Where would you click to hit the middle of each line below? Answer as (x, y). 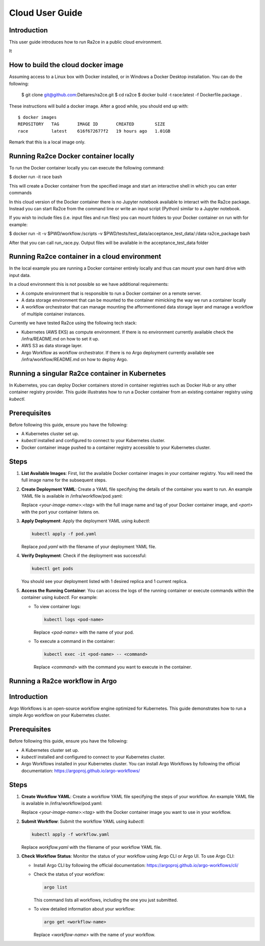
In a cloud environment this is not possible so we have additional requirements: (89, 284)
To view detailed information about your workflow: (84, 909)
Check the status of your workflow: (69, 874)
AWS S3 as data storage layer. (52, 346)
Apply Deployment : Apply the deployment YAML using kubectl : (86, 521)
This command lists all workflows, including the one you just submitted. (106, 900)
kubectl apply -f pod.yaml (64, 534)
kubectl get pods (53, 569)
